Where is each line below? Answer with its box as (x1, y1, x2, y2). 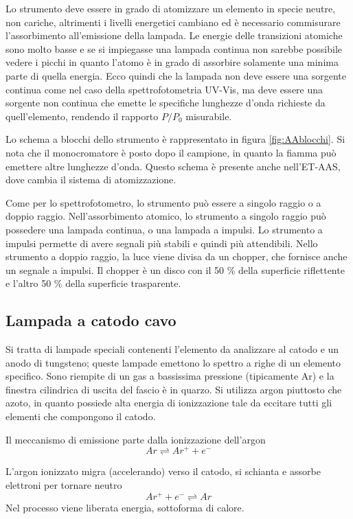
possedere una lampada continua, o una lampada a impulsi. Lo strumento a (5, 222, 323, 236)
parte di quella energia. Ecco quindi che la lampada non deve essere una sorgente (5, 68, 347, 82)
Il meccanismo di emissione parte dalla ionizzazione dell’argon (5, 432, 266, 446)
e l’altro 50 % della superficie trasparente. (5, 276, 181, 290)
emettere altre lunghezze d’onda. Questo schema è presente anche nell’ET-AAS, (5, 159, 341, 173)
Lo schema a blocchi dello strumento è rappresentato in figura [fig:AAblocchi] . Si (5, 132, 345, 146)
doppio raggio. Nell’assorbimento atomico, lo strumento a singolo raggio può (5, 209, 326, 223)
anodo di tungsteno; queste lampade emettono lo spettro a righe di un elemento (5, 355, 341, 369)
